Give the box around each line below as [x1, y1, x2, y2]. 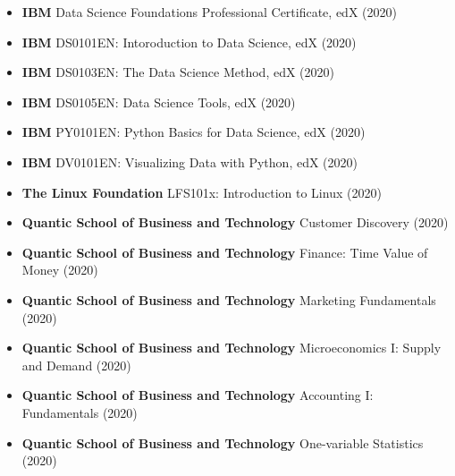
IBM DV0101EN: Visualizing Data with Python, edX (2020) [21, 152, 358, 171]
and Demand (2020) [21, 355, 131, 374]
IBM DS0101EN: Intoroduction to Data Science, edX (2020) [21, 32, 357, 51]
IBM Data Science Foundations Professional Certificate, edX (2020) [21, 3, 397, 21]
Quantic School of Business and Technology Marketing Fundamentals [21, 290, 436, 309]
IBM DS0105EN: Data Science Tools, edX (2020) [21, 92, 296, 111]
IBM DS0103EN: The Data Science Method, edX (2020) [21, 63, 335, 81]
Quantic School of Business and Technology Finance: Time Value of [21, 242, 428, 261]
